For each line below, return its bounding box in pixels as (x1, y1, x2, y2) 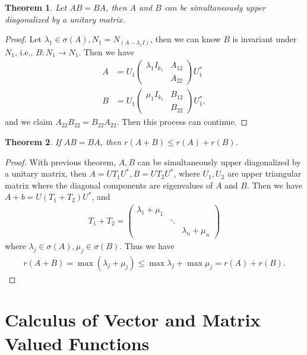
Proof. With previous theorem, (5, 155, 116, 168)
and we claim (5, 115, 53, 128)
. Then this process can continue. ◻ (116, 115, 248, 128)
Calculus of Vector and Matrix (5, 307, 261, 332)
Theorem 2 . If (5, 135, 61, 147)
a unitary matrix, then (5, 167, 87, 180)
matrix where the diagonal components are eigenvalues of (5, 178, 213, 191)
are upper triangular (227, 167, 302, 180)
